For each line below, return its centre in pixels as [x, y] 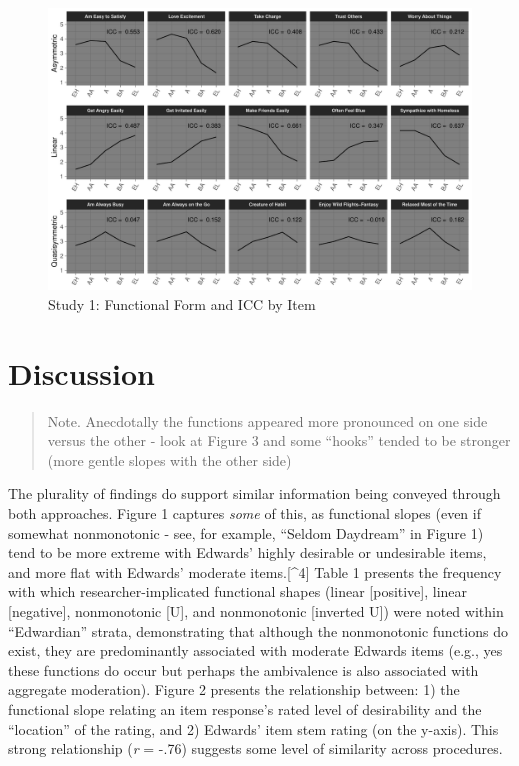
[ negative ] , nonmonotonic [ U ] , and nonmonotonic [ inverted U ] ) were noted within [256, 611]
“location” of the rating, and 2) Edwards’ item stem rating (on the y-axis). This [253, 728]
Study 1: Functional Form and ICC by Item [182, 303]
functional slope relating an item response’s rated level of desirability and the [245, 709]
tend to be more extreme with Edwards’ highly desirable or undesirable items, [247, 552]
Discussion [81, 372]
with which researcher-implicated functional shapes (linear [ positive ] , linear [238, 591]
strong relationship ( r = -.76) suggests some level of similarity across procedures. [255, 748]
